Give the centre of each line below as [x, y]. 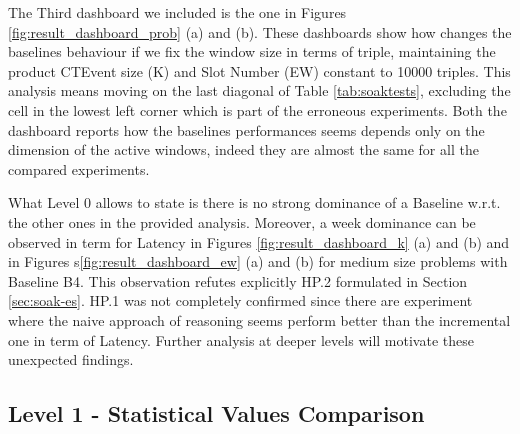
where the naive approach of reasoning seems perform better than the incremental [259, 319]
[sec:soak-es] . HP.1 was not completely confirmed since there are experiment [240, 300]
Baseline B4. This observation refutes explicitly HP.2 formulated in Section [238, 280]
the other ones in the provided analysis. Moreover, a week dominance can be [242, 221]
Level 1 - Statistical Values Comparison [216, 413]
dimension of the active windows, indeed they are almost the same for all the [243, 149]
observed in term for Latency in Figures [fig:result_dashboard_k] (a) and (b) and [259, 241]
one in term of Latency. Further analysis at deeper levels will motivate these [241, 339]
